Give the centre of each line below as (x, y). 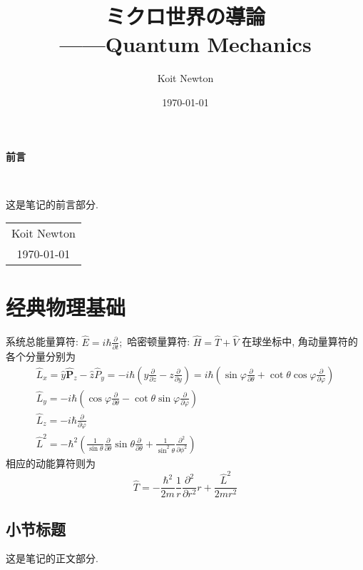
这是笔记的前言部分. (52, 204)
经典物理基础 (66, 307)
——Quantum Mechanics (185, 44)
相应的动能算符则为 (51, 463)
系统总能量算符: (42, 341)
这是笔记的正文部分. (52, 558)
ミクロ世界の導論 (185, 16)
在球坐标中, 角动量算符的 (300, 341)
